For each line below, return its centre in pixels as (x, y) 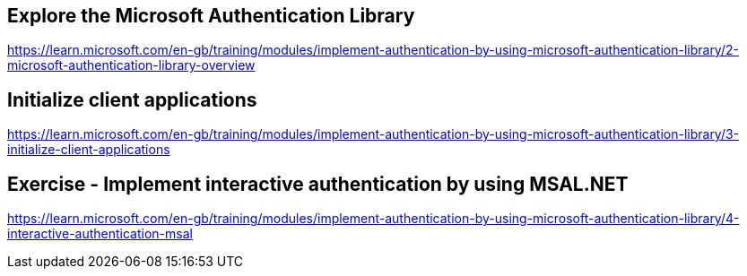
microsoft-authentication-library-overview (131, 65)
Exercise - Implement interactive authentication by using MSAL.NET (318, 184)
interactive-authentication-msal (100, 234)
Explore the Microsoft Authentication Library (211, 16)
